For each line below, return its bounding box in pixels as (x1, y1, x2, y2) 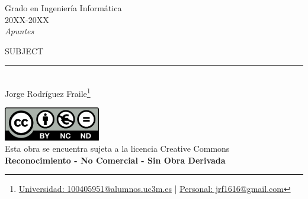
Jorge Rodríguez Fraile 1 (5, 85, 91, 99)
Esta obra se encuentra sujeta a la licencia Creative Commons (5, 142, 230, 155)
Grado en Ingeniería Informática (5, 2, 122, 14)
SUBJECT (5, 44, 44, 57)
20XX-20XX (5, 13, 49, 25)
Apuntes (5, 25, 34, 37)
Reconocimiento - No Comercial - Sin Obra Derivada (5, 154, 226, 166)
